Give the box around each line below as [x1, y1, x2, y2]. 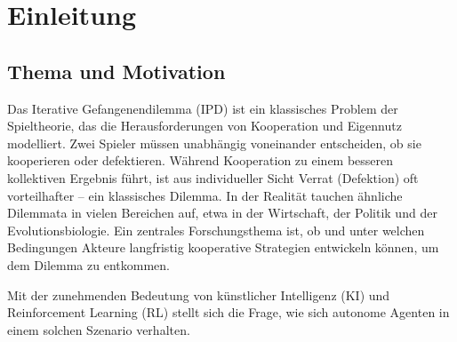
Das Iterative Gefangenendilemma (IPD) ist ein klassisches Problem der [7, 99, 398, 117]
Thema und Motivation [7, 57, 226, 84]
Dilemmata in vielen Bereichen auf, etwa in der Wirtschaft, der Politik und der [7, 203, 437, 222]
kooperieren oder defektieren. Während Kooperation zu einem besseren [7, 151, 394, 170]
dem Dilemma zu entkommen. [7, 255, 170, 274]
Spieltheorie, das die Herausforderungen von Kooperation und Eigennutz [7, 116, 402, 135]
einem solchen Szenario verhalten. [7, 320, 190, 338]
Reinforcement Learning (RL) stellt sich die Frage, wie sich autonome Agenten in [7, 303, 450, 322]
